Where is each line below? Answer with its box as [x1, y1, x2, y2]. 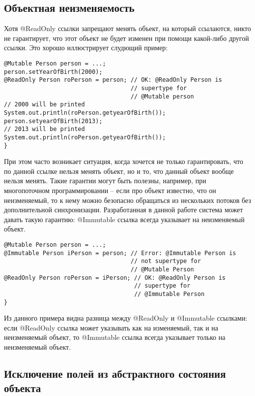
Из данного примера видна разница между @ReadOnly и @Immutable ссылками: [4, 313, 248, 323]
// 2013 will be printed [4, 126, 85, 133]
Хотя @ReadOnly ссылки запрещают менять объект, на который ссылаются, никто [4, 23, 251, 33]
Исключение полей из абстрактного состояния [4, 365, 226, 381]
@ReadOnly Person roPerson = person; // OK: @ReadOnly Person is [4, 76, 222, 84]
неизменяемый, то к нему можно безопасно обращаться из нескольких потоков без [4, 195, 251, 205]
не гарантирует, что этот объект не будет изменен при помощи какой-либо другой [4, 33, 249, 43]
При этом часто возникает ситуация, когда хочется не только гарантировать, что [4, 156, 243, 166]
